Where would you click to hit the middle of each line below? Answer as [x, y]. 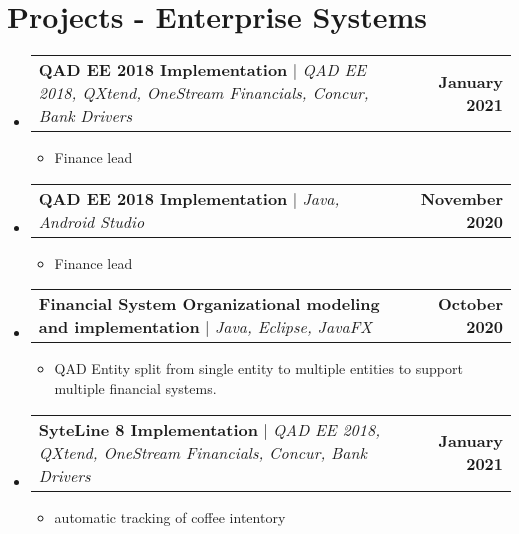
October [470, 304]
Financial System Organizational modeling [209, 304]
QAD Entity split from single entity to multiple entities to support [258, 368]
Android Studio [91, 221]
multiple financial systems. [135, 387]
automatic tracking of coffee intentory [170, 516]
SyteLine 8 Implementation [148, 429]
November [461, 198]
